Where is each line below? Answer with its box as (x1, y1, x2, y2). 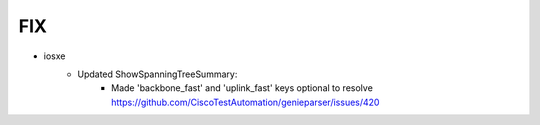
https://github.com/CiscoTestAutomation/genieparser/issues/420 (111, 96, 380, 108)
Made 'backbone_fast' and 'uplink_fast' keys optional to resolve (111, 82, 374, 94)
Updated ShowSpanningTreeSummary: (77, 68, 238, 80)
